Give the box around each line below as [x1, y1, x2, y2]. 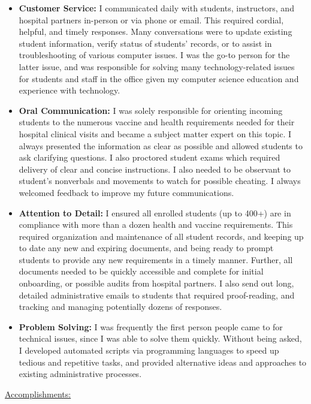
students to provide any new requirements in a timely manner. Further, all [19, 253, 293, 266]
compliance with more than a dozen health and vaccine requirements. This [19, 218, 293, 231]
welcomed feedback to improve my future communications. [19, 186, 234, 198]
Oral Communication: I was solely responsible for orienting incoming [19, 104, 283, 116]
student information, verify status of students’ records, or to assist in [19, 37, 272, 49]
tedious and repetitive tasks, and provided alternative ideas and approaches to [19, 355, 307, 368]
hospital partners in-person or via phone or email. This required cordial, [19, 13, 284, 26]
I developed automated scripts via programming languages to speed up [19, 344, 279, 357]
